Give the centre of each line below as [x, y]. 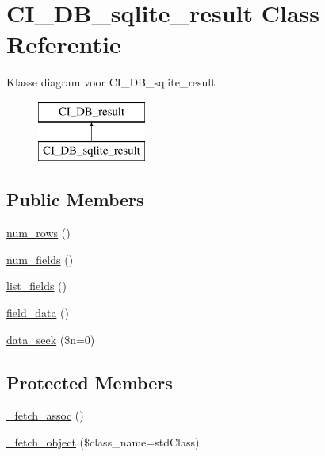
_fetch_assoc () [45, 415]
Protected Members [90, 382]
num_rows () [38, 233]
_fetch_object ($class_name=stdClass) [103, 442]
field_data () [38, 313]
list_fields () [37, 286]
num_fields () [40, 259]
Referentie [64, 44]
